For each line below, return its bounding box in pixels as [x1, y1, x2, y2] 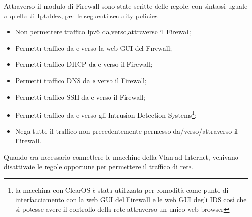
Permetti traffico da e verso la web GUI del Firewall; [15, 43, 172, 53]
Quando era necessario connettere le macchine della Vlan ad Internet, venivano [4, 152, 238, 162]
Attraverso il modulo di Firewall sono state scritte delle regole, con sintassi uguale [4, 1, 248, 11]
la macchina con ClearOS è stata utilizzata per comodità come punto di [15, 185, 229, 195]
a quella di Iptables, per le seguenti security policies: [4, 10, 159, 20]
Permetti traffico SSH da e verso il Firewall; [15, 92, 145, 102]
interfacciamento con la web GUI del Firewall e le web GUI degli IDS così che [15, 194, 247, 204]
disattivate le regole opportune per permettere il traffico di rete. [4, 161, 193, 171]
